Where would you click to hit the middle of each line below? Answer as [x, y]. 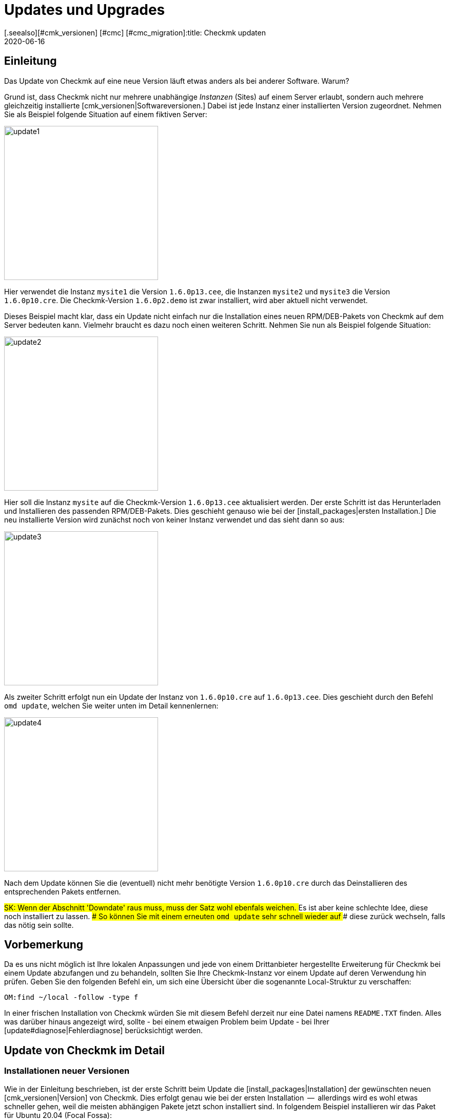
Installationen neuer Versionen [67, 1071]
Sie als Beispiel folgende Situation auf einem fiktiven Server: [106, 114]
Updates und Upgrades [85, 10]
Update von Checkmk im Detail [84, 1050]
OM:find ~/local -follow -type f [71, 997]
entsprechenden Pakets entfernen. [63, 891]
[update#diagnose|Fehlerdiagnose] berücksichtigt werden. [103, 1031]
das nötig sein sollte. [39, 925]
